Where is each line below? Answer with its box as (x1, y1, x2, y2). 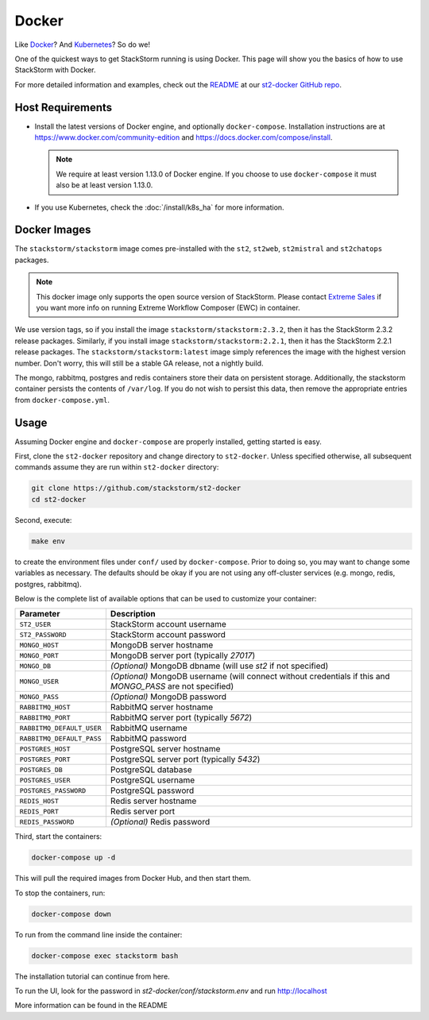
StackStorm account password (110, 629, 226, 640)
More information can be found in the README (14, 1001, 168, 1010)
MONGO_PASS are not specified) (110, 681, 234, 692)
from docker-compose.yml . (14, 395, 110, 404)
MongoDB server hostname (110, 639, 214, 651)
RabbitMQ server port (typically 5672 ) (110, 712, 253, 723)
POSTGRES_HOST (19, 744, 71, 753)
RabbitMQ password (110, 733, 187, 744)
